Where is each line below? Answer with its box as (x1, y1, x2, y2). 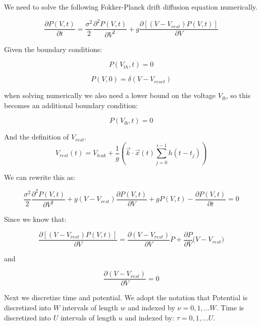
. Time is (216, 302, 244, 312)
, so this (226, 90, 251, 101)
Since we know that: (4, 214, 67, 224)
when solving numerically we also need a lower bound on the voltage (4, 90, 216, 101)
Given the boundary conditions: (4, 43, 102, 54)
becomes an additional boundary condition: (4, 100, 138, 110)
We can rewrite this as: (4, 171, 75, 182)
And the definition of (4, 131, 69, 142)
